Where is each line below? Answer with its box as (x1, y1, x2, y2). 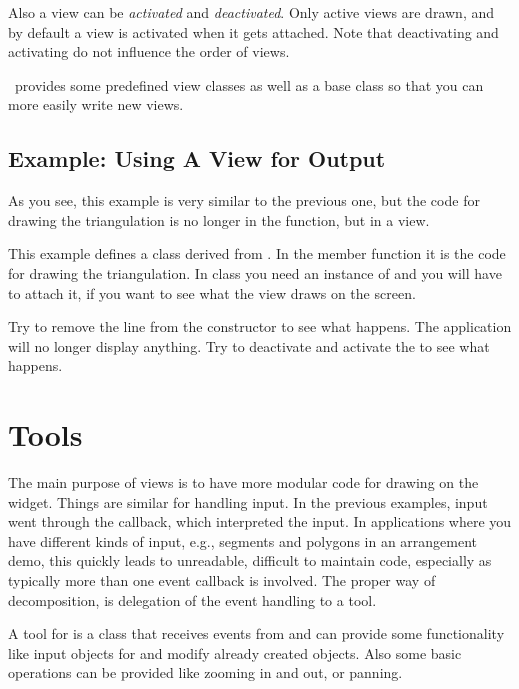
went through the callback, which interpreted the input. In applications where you (8, 511, 512, 532)
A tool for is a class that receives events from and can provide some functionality (8, 623, 505, 644)
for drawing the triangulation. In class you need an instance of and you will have (8, 262, 502, 283)
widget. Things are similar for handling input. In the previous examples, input (8, 491, 488, 512)
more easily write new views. (8, 94, 184, 115)
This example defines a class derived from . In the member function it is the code (8, 243, 506, 264)
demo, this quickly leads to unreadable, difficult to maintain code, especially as (8, 550, 492, 571)
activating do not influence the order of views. (8, 41, 290, 62)
